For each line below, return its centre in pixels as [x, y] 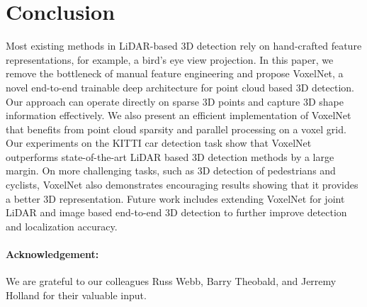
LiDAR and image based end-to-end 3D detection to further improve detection [176, 212]
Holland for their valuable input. [76, 295]
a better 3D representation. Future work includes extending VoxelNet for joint [175, 198]
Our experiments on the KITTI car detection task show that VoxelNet [159, 143]
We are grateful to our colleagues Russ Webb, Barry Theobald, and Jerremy [171, 281]
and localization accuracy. [62, 226]
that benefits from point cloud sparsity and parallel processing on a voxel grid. [176, 129]
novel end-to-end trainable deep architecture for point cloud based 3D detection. [180, 87]
